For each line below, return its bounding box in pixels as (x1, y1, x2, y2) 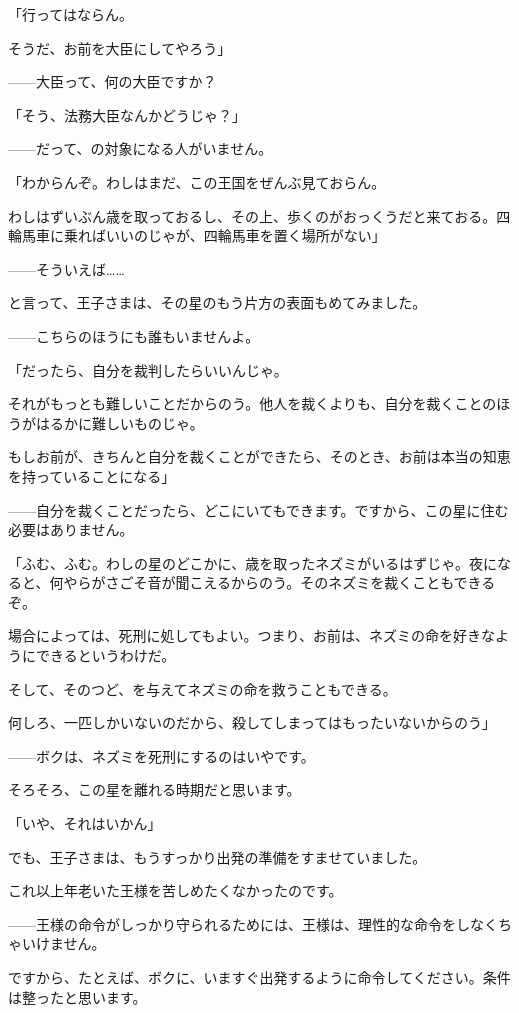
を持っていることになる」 (8, 465, 176, 486)
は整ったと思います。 (8, 986, 147, 1007)
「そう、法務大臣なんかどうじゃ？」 (8, 104, 246, 125)
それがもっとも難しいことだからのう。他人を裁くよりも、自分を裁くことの (8, 393, 497, 414)
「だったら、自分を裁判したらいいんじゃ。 (8, 359, 288, 380)
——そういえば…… (8, 258, 125, 279)
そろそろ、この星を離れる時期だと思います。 (8, 779, 301, 800)
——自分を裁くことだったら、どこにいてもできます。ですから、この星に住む (8, 499, 509, 520)
